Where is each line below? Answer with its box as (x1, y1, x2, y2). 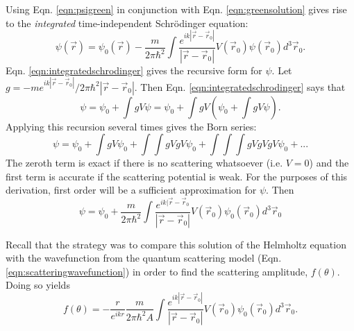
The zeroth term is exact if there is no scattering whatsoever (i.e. (6, 155, 283, 170)
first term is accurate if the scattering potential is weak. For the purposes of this (6, 169, 348, 183)
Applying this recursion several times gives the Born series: (6, 119, 257, 133)
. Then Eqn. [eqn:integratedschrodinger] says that (134, 79, 346, 94)
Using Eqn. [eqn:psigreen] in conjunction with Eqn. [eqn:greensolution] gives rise (6, 2, 347, 16)
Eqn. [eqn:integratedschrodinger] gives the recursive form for (6, 62, 262, 77)
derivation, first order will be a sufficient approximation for (6, 183, 257, 197)
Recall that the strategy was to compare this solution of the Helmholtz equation (6, 237, 346, 251)
